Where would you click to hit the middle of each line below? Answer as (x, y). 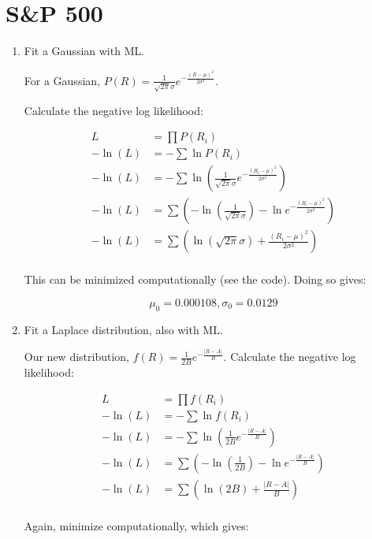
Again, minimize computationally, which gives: (136, 526)
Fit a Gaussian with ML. (84, 51)
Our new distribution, (76, 357)
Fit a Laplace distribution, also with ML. (123, 329)
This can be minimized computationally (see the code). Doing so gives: (195, 279)
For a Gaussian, (62, 80)
